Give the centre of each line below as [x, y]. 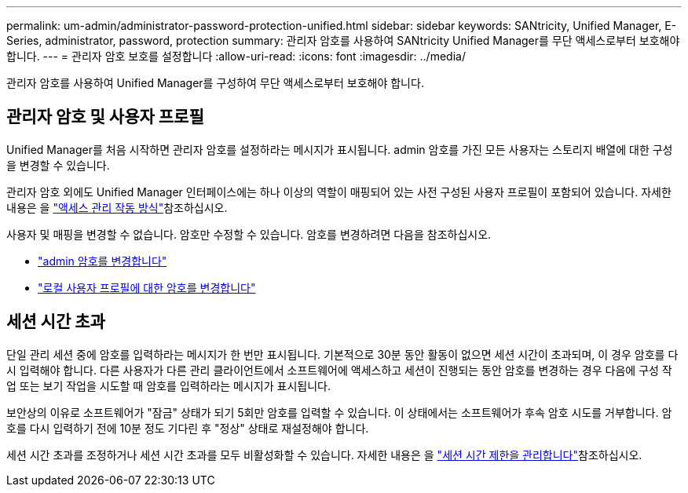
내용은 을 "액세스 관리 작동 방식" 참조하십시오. [117, 207]
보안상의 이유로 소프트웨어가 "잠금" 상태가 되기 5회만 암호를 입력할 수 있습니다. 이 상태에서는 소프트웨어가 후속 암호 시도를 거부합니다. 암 [339, 412]
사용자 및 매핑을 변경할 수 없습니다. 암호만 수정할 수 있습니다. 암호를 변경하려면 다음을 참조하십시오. [249, 234]
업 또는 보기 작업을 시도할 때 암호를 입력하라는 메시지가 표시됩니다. [168, 385]
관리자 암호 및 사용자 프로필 [105, 117]
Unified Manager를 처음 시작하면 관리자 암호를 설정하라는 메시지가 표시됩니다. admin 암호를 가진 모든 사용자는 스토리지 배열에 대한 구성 [340, 149]
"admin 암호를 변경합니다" [102, 261]
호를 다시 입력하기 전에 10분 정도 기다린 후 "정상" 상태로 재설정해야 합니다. [188, 428]
